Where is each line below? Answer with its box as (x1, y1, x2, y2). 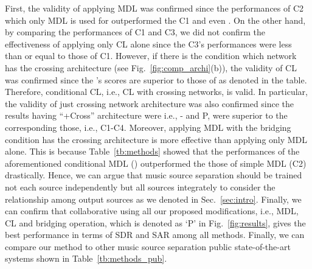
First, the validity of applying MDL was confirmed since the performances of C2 (5, 2, 304, 14)
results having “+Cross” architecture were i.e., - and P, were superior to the (5, 109, 288, 122)
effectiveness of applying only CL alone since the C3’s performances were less (5, 37, 292, 50)
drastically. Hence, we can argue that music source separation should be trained (5, 169, 302, 181)
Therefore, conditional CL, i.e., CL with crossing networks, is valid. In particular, (5, 85, 308, 98)
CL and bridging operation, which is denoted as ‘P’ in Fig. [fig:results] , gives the (5, 216, 306, 229)
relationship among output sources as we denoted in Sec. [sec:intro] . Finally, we (5, 192, 302, 205)
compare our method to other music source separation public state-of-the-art (5, 240, 291, 253)
